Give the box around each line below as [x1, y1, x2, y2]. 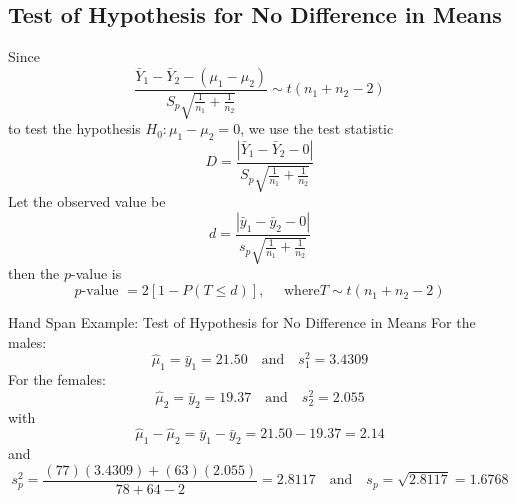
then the [8, 263, 60, 284]
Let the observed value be [8, 191, 166, 212]
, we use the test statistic [240, 118, 394, 139]
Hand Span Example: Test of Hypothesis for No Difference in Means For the [8, 312, 476, 333]
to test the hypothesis [8, 118, 141, 139]
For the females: [8, 369, 106, 390]
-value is [71, 263, 122, 284]
